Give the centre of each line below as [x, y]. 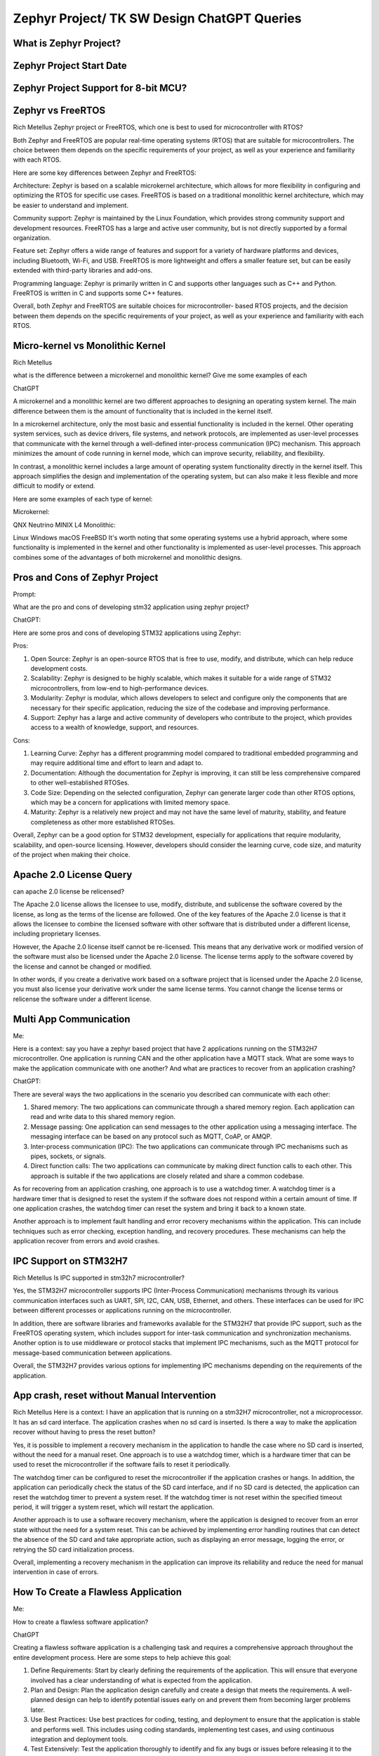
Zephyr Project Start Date [70, 66]
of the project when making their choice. [72, 854]
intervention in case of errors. [56, 1572]
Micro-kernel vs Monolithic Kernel [89, 345]
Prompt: [25, 594]
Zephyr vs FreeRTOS [59, 111]
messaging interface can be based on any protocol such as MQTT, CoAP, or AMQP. [151, 1136]
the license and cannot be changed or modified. [82, 967]
